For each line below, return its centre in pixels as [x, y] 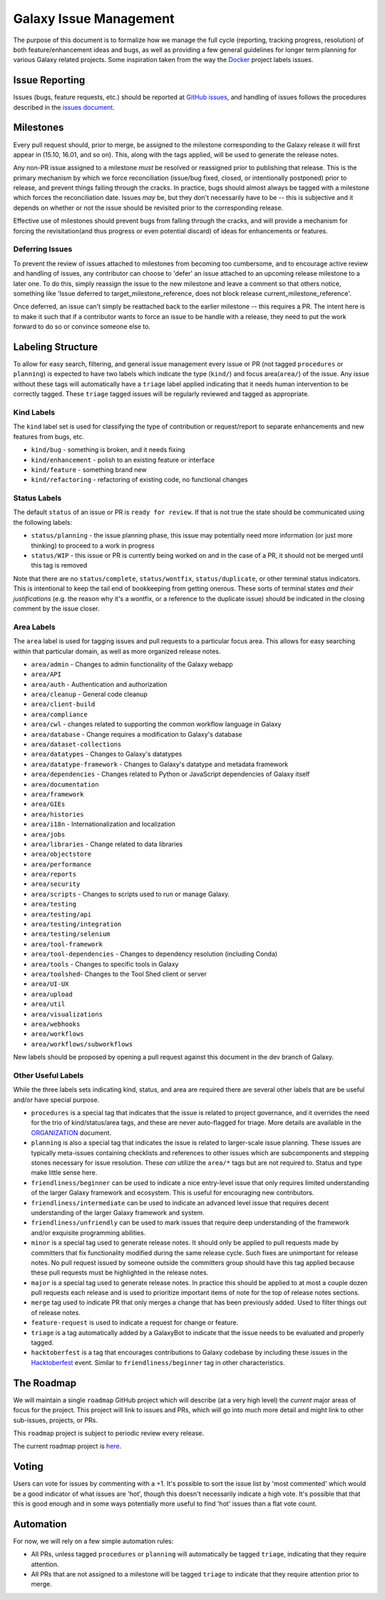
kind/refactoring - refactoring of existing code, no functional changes [139, 480]
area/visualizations [67, 1014]
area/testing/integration [76, 924]
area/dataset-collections [76, 745]
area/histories [58, 814]
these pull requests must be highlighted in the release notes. [120, 1273]
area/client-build [63, 704]
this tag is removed [59, 565]
